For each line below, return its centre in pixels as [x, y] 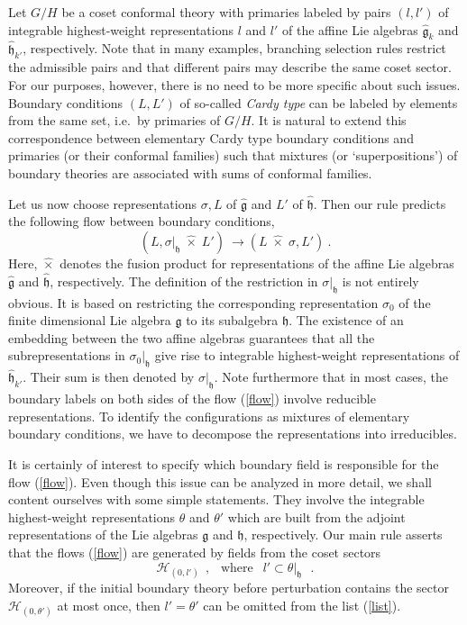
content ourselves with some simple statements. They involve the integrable [216, 499]
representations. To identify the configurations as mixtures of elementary [209, 416]
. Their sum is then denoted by [109, 377]
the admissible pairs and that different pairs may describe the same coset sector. [230, 67]
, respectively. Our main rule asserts [343, 534]
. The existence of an [346, 320]
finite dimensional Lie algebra [90, 320]
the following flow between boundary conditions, [142, 221]
